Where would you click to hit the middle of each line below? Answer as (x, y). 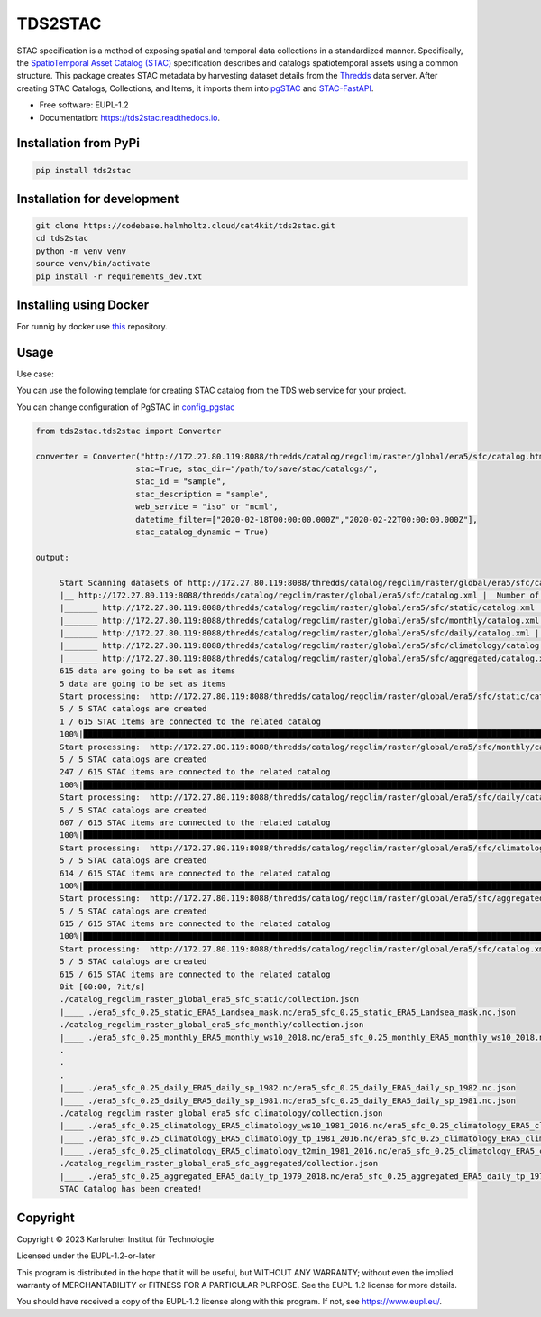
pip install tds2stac (83, 170)
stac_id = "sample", (181, 482)
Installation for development (98, 199)
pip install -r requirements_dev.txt (119, 276)
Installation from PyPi (78, 143)
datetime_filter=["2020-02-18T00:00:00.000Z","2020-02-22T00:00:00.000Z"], (307, 519)
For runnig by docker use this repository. (92, 327)
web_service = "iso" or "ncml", (207, 507)
